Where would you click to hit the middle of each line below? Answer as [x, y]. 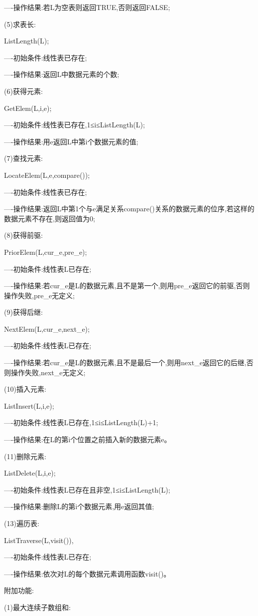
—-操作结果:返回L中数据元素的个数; [62, 74]
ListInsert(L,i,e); [29, 405]
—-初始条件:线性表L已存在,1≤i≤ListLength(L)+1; [81, 422]
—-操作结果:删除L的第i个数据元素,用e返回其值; [79, 506]
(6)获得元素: [23, 91]
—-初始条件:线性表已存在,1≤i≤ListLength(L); [74, 125]
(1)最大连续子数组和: [37, 607]
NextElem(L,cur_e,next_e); [47, 328]
